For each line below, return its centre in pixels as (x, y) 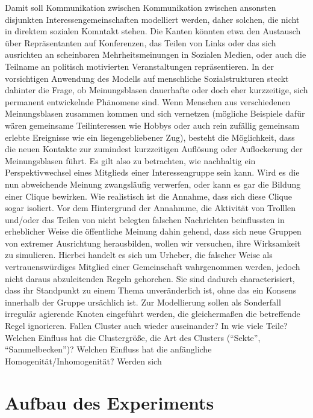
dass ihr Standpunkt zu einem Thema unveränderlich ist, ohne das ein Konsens (151, 290)
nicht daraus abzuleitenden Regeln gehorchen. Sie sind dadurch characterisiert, (150, 278)
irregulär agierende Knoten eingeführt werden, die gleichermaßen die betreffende (153, 314)
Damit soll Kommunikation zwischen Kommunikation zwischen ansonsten (141, 7)
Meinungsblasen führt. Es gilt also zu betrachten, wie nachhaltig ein (130, 160)
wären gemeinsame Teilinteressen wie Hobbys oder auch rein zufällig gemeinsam (152, 125)
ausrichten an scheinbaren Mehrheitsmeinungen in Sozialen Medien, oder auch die (156, 54)
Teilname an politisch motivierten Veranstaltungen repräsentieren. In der (139, 66)
